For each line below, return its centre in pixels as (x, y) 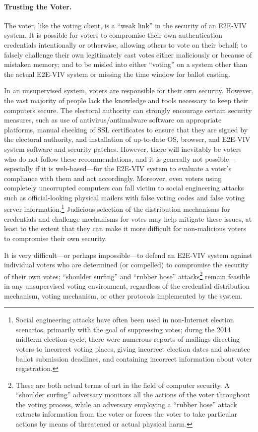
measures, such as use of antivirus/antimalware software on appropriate (113, 120)
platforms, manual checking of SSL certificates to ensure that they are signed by (126, 129)
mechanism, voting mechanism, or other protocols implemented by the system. (123, 295)
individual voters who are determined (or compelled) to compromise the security (126, 265)
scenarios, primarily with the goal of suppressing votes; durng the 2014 (123, 329)
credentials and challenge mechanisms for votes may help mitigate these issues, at (128, 218)
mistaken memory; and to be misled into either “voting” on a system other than (126, 64)
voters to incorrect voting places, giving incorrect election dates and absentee (133, 348)
